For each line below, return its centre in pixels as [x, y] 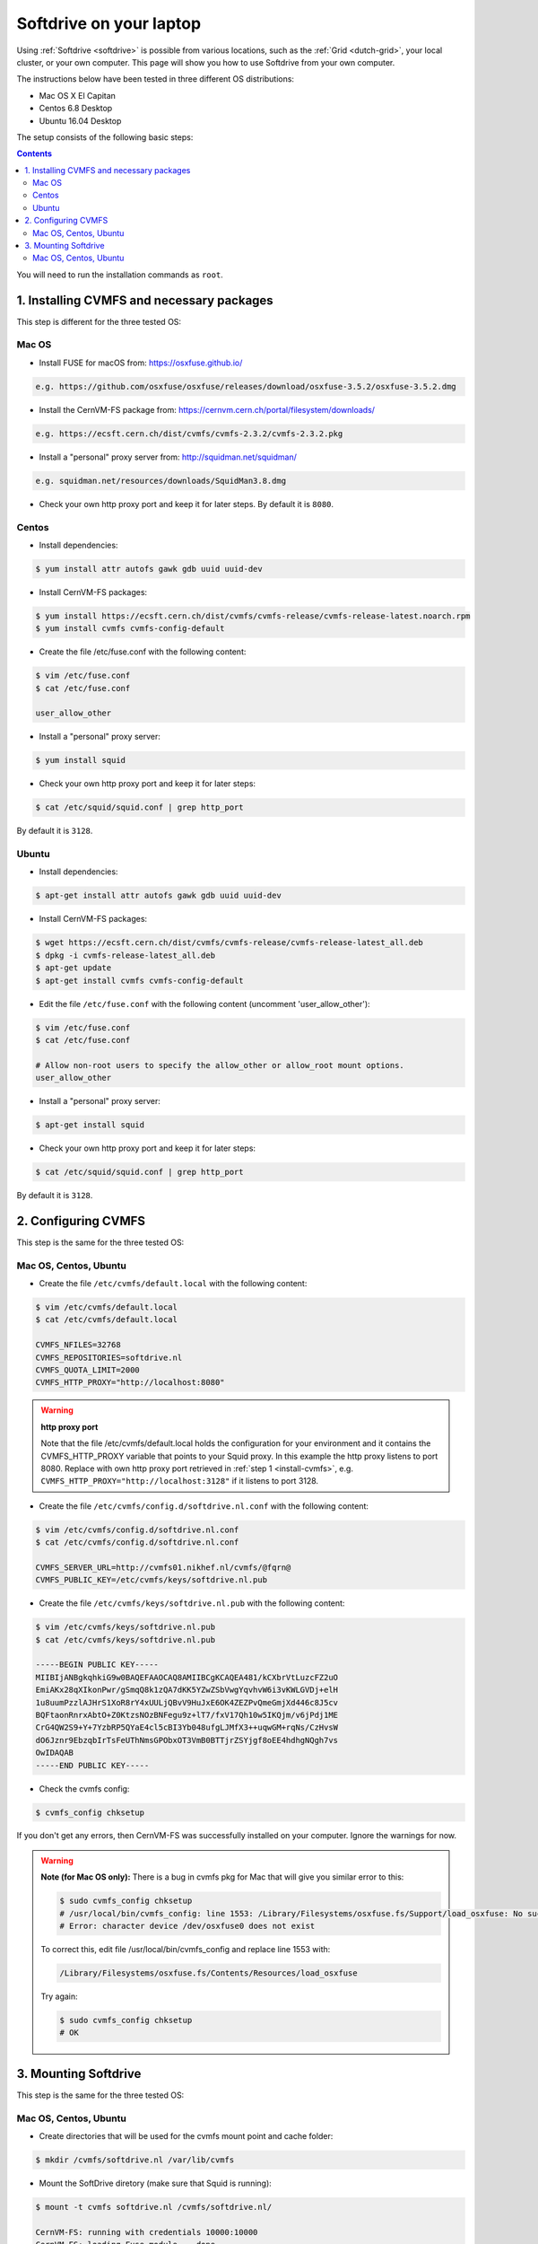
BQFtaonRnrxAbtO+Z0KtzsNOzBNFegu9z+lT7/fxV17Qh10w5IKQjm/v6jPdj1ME [187, 1715]
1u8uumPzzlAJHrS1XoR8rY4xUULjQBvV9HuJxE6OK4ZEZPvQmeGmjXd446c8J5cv [187, 1702]
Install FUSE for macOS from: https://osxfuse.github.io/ [141, 363]
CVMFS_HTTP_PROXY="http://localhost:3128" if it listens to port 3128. [179, 1481]
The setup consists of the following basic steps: [105, 137]
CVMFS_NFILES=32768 [78, 1345]
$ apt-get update [74, 968]
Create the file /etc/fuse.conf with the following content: [143, 652]
